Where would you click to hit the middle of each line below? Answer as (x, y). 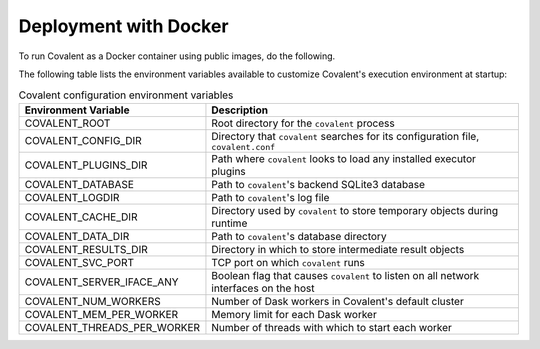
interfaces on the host (263, 288)
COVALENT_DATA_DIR (77, 236)
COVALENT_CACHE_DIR (81, 217)
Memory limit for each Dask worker (294, 314)
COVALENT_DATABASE (79, 184)
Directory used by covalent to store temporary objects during (355, 210)
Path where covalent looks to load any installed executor (344, 158)
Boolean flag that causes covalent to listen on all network (345, 275)
